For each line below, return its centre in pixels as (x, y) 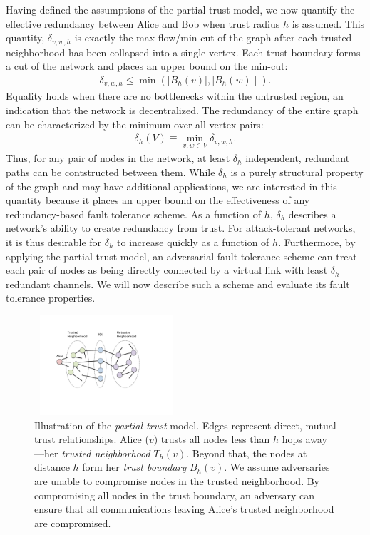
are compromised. (73, 523)
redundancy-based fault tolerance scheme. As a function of (134, 214)
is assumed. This (328, 23)
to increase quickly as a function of (193, 241)
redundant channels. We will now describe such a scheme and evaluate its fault (178, 284)
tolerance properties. (51, 298)
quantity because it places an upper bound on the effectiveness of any (158, 200)
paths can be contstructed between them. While (111, 172)
